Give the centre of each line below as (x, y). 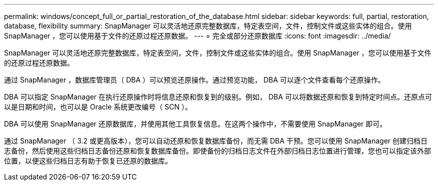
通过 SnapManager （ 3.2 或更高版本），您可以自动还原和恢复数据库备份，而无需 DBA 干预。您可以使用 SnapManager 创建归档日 (216, 141)
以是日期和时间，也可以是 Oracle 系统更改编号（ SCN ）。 (98, 107)
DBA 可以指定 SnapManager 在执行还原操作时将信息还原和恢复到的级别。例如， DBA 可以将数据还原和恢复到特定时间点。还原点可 (218, 97)
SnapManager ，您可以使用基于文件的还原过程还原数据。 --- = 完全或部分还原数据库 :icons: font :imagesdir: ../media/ (197, 36)
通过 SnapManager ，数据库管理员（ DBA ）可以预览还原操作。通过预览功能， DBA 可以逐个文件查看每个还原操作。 (194, 80)
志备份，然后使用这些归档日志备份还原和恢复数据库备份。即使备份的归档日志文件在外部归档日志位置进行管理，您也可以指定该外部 (217, 151)
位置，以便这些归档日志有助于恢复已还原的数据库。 (88, 161)
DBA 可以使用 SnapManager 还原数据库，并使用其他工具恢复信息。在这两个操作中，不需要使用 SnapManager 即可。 (195, 124)
